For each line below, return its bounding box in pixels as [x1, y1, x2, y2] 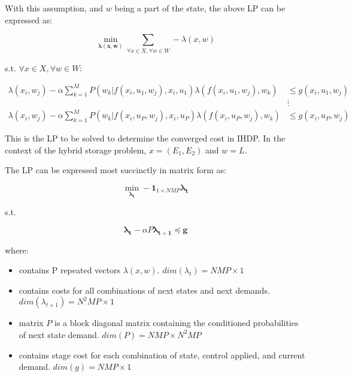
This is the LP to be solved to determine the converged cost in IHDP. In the [5, 132, 286, 144]
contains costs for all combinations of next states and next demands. [19, 283, 270, 296]
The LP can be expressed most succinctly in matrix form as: [5, 164, 226, 176]
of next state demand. [19, 328, 99, 340]
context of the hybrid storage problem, [5, 143, 147, 156]
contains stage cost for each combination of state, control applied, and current [19, 348, 305, 361]
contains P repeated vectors [19, 264, 120, 276]
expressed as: [5, 13, 53, 26]
